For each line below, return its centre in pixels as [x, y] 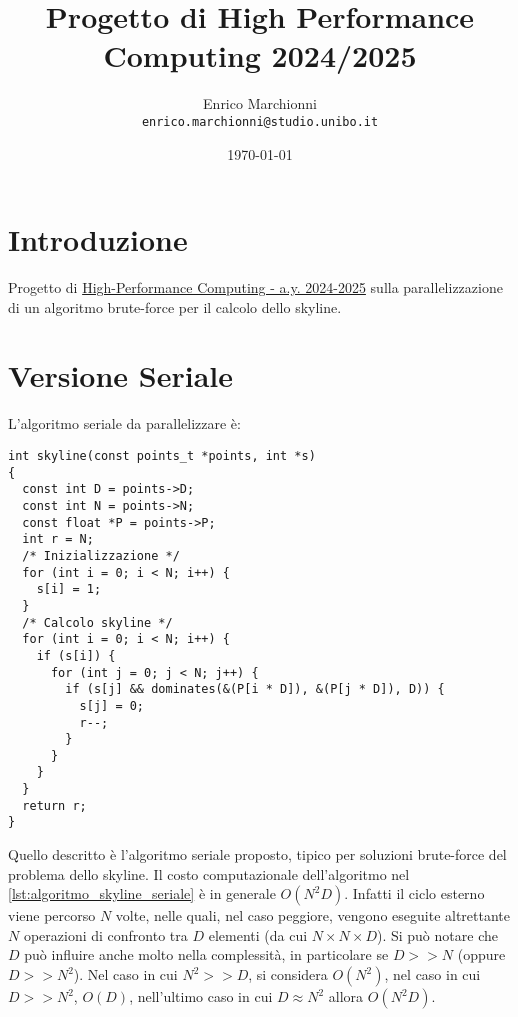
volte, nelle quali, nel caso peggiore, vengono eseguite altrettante [313, 915]
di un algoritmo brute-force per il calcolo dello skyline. [175, 306]
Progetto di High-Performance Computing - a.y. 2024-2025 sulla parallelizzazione [255, 287]
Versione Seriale [120, 375]
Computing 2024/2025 [260, 55]
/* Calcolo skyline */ [97, 622]
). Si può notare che [437, 934]
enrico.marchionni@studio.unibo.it [260, 121]
